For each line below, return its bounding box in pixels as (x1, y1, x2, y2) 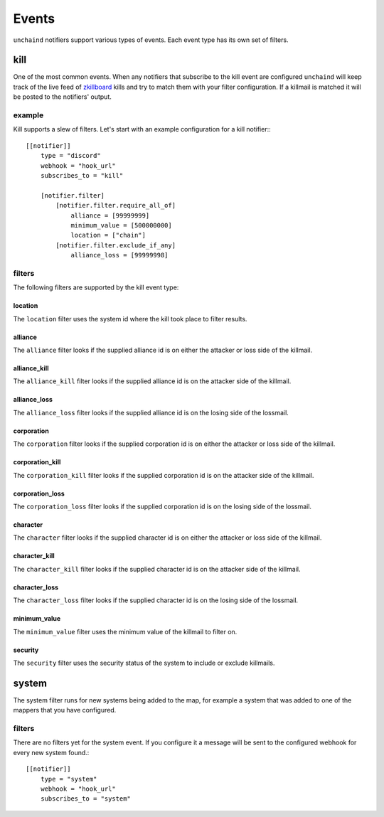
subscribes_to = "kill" (40, 171, 124, 179)
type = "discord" (40, 151, 101, 160)
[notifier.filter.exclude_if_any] (55, 241, 176, 249)
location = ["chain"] (70, 231, 146, 240)
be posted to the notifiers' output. (13, 92, 112, 101)
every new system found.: (13, 748, 90, 757)
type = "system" (40, 775, 97, 783)
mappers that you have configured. (13, 706, 117, 715)
